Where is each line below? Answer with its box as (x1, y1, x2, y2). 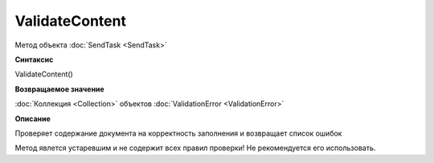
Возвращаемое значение (14, 84, 104, 94)
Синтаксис (14, 55, 54, 64)
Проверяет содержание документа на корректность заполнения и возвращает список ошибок (14, 128, 342, 138)
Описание (14, 113, 51, 124)
